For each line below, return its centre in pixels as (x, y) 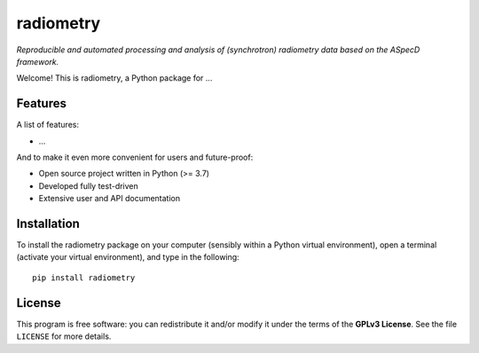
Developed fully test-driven (89, 185)
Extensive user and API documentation (110, 199)
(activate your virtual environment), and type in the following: (128, 257)
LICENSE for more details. (64, 336)
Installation (48, 224)
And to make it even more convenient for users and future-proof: (135, 157)
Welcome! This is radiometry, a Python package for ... (114, 78)
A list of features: (48, 125)
